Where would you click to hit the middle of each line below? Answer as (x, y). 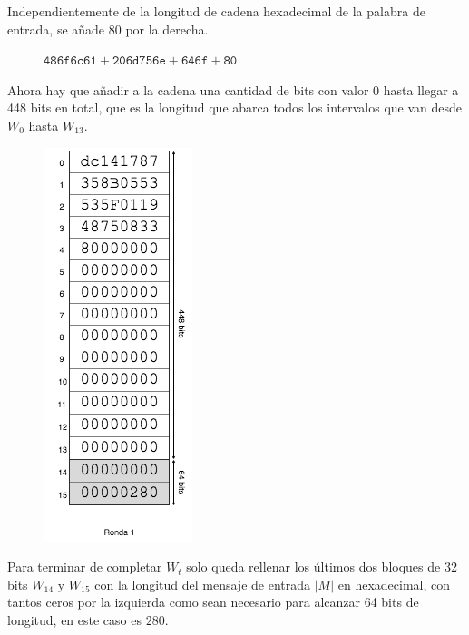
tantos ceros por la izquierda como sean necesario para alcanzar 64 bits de (213, 602)
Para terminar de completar (85, 567)
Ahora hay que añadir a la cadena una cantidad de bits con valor (188, 89)
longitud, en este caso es (74, 619)
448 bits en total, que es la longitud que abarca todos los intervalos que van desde (235, 107)
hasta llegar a (421, 89)
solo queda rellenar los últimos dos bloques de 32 (322, 567)
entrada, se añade (56, 29)
